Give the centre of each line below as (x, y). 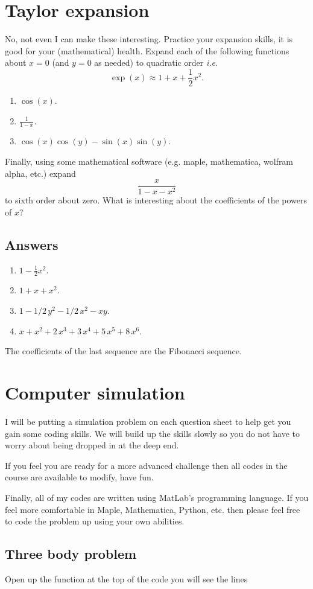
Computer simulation (95, 393)
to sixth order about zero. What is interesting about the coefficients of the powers (156, 200)
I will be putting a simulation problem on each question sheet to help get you (148, 421)
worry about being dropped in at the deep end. (92, 445)
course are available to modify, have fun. (79, 477)
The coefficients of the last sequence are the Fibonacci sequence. (123, 351)
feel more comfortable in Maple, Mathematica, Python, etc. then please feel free (153, 509)
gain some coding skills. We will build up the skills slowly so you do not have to (152, 433)
